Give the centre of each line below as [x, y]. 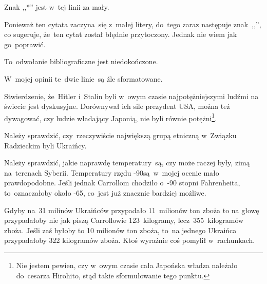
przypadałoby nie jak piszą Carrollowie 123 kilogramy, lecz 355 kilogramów [124, 220]
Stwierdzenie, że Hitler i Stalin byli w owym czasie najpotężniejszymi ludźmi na [131, 96]
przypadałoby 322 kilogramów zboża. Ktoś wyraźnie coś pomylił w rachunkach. [130, 240]
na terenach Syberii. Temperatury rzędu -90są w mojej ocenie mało [112, 172]
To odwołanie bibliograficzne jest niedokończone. [81, 61]
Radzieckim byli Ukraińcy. [45, 145]
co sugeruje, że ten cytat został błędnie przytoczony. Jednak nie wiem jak [121, 34]
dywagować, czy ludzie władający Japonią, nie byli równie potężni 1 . [111, 117]
